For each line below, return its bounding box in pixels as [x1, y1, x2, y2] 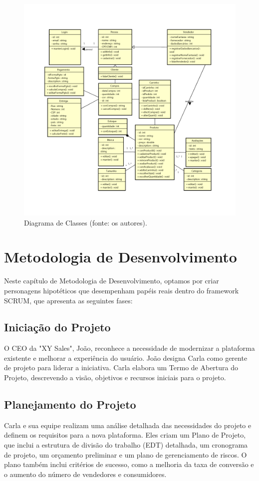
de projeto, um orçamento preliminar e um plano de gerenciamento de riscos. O [4, 449, 247, 460]
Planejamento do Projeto [4, 397, 136, 412]
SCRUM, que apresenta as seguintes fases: [4, 295, 133, 305]
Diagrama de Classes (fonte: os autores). [24, 217, 147, 228]
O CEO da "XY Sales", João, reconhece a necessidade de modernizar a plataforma [4, 343, 255, 353]
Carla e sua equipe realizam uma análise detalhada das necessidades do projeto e [4, 420, 252, 430]
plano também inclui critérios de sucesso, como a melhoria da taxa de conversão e [4, 459, 254, 470]
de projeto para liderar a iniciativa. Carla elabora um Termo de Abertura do [4, 362, 238, 373]
